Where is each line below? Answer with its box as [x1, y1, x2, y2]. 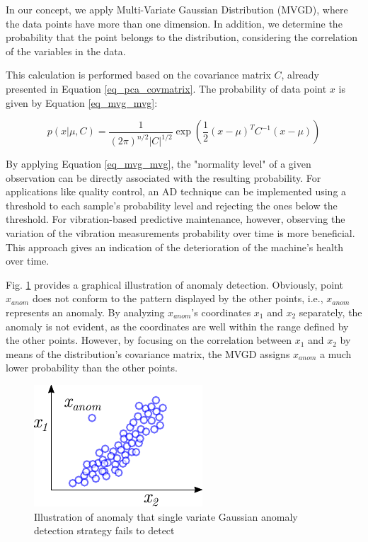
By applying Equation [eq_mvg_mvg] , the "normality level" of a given [6, 156, 311, 171]
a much [320, 346, 352, 361]
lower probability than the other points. [6, 360, 178, 375]
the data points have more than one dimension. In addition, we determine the [6, 16, 343, 30]
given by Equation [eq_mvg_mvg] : [6, 95, 158, 110]
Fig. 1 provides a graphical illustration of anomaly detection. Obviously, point [6, 277, 344, 292]
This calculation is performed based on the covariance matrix [6, 67, 271, 82]
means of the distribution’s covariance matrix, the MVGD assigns [6, 346, 290, 361]
